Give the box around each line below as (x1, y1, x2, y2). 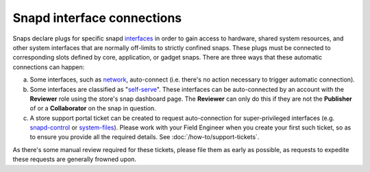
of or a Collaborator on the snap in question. (29, 104, 157, 112)
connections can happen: (12, 62, 85, 71)
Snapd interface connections (12, 10, 182, 25)
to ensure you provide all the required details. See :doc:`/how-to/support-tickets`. (29, 133, 260, 141)
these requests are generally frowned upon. (12, 155, 137, 164)
